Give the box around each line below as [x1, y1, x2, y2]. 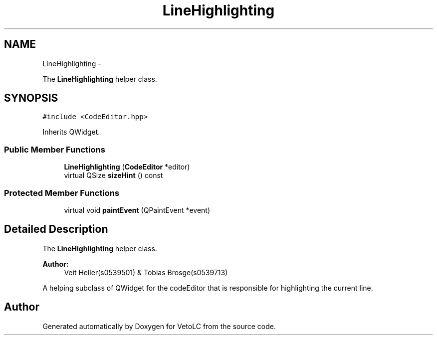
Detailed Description [4, 223, 108, 236]
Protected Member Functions [4, 187, 120, 198]
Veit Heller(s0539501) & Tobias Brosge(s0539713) [64, 268, 228, 277]
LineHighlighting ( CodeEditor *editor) [64, 163, 190, 171]
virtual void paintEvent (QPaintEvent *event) [64, 205, 211, 214]
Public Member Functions [4, 144, 105, 155]
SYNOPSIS [4, 92, 58, 105]
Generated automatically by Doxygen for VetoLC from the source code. [42, 322, 276, 331]
